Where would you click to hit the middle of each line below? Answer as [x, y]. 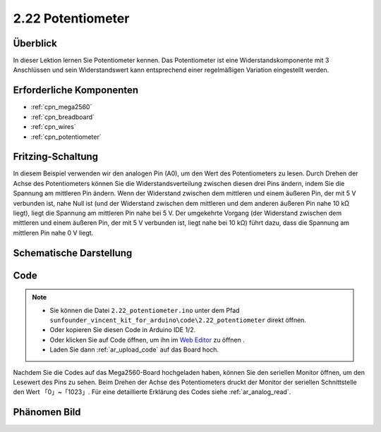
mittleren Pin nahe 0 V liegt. [53, 233]
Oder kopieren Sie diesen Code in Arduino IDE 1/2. [123, 330]
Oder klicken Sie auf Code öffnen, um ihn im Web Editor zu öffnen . [147, 340]
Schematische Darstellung [73, 253]
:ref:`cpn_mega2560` [61, 107]
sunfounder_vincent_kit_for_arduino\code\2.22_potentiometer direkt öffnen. [178, 320]
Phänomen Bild [47, 412]
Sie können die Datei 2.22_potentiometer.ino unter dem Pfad [145, 310]
